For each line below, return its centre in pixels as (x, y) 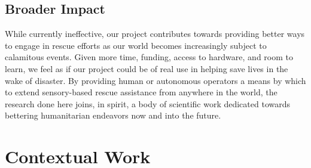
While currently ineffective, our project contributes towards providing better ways (155, 34)
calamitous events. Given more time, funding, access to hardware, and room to (149, 57)
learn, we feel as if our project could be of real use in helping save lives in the (147, 68)
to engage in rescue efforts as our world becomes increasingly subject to (136, 45)
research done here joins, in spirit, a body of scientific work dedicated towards (148, 103)
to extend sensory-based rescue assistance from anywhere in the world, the (141, 92)
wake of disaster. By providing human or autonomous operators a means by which (155, 80)
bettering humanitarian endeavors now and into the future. (113, 115)
